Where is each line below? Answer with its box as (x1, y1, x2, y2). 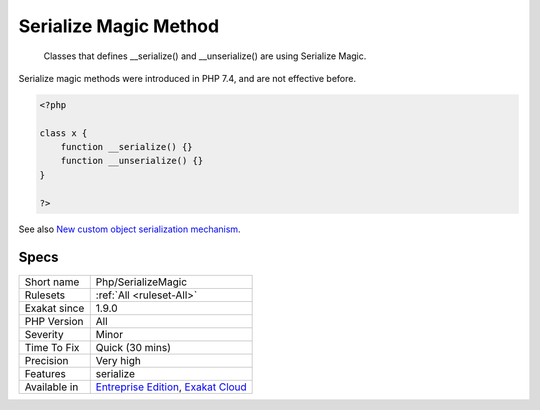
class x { (39, 127, 88, 139)
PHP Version (24, 314, 84, 328)
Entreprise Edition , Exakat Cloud (95, 380, 247, 394)
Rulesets (24, 288, 65, 302)
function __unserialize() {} (60, 155, 204, 167)
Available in (24, 380, 79, 394)
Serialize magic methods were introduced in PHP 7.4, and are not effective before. (18, 72, 357, 84)
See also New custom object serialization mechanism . (18, 223, 241, 235)
